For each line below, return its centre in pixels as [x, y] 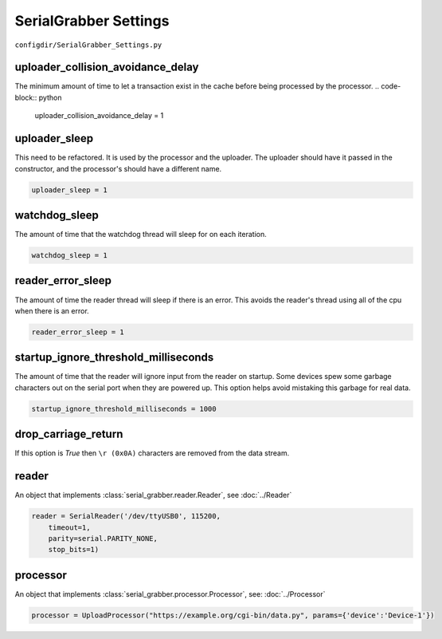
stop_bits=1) [74, 550]
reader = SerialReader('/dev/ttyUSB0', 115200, [126, 516]
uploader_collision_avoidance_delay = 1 [99, 116]
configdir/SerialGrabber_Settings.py [88, 45]
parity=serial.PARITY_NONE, [103, 538]
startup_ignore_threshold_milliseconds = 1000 [124, 408]
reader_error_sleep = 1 [78, 332]
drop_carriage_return [69, 434]
